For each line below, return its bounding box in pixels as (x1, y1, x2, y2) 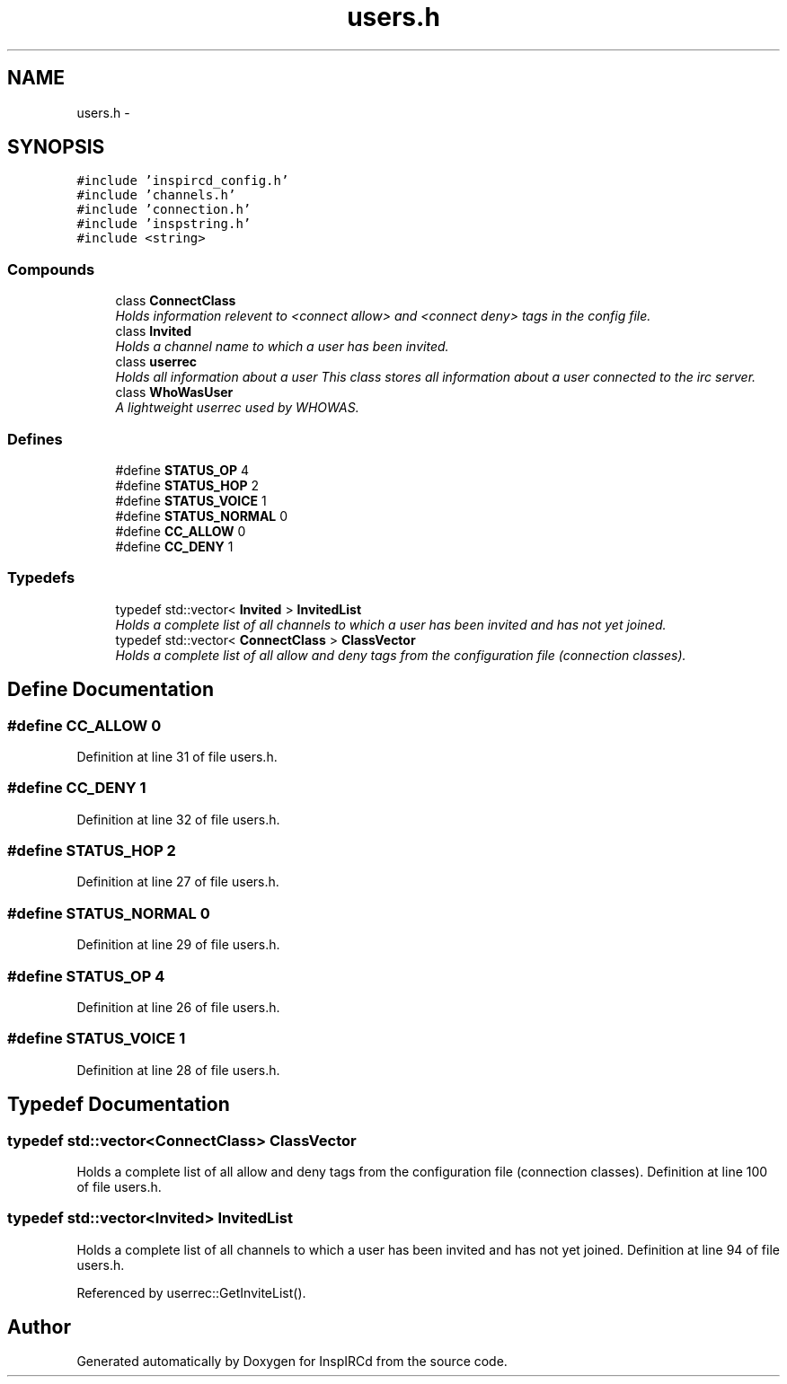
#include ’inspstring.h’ (76, 216, 252, 232)
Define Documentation (7, 678, 214, 701)
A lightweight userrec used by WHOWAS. (115, 400, 359, 416)
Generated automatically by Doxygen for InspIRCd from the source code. (76, 1353, 508, 1370)
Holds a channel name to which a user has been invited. (115, 339, 449, 355)
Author (7, 1316, 71, 1339)
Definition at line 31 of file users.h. (76, 748, 278, 764)
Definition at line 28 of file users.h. (76, 1062, 280, 1078)
